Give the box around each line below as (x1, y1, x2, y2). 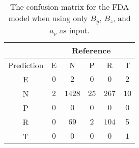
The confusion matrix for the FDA (10, 1, 129, 12)
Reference (72, 44, 111, 56)
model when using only (8, 12, 88, 24)
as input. (59, 24, 90, 36)
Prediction (8, 59, 44, 71)
